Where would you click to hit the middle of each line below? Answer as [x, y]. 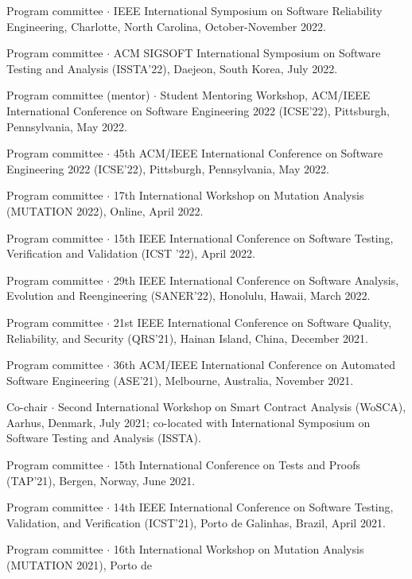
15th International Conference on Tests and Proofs [237, 465]
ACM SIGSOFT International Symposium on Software [247, 53]
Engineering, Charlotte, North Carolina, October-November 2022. [166, 26]
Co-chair [27, 407]
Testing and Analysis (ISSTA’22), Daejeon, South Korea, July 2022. [172, 68]
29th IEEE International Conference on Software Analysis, [256, 280]
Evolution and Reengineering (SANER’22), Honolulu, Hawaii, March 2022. [189, 295]
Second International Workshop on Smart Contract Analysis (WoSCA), [232, 407]
